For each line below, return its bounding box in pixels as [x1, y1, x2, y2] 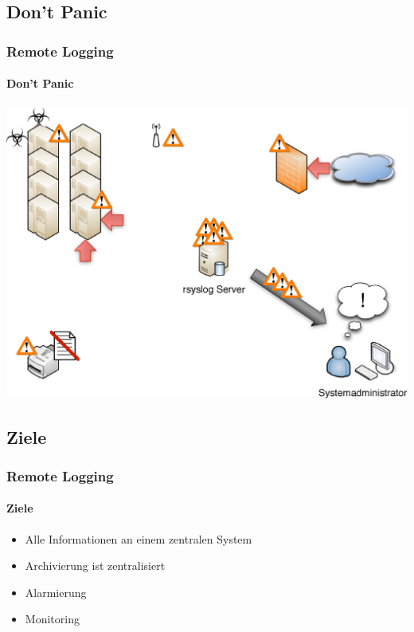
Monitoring [25, 610, 80, 627]
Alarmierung [25, 583, 87, 600]
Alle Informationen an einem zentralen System [25, 530, 252, 547]
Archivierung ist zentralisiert [25, 557, 166, 574]
